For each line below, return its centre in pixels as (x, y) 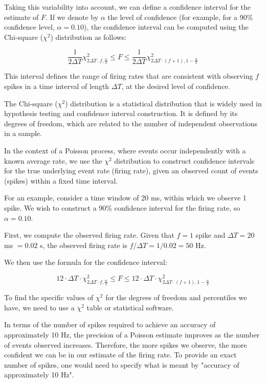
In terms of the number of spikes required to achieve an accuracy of (110, 324)
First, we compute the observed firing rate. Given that (89, 235)
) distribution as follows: (88, 37)
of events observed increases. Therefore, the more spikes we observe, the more (126, 344)
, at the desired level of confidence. (176, 86)
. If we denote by (72, 17)
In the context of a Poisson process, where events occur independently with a (125, 150)
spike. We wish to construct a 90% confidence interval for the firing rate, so (122, 207)
